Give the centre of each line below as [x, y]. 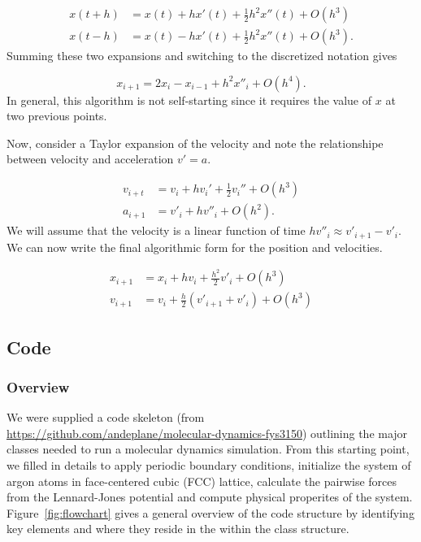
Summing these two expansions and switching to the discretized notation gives [202, 56]
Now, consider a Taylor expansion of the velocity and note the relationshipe [195, 143]
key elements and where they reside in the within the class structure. [178, 529]
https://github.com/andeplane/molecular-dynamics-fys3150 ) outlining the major [207, 433]
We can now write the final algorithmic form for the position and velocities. [195, 247]
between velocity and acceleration [90, 159]
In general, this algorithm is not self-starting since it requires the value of [189, 100]
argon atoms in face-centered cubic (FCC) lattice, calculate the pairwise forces [202, 481]
